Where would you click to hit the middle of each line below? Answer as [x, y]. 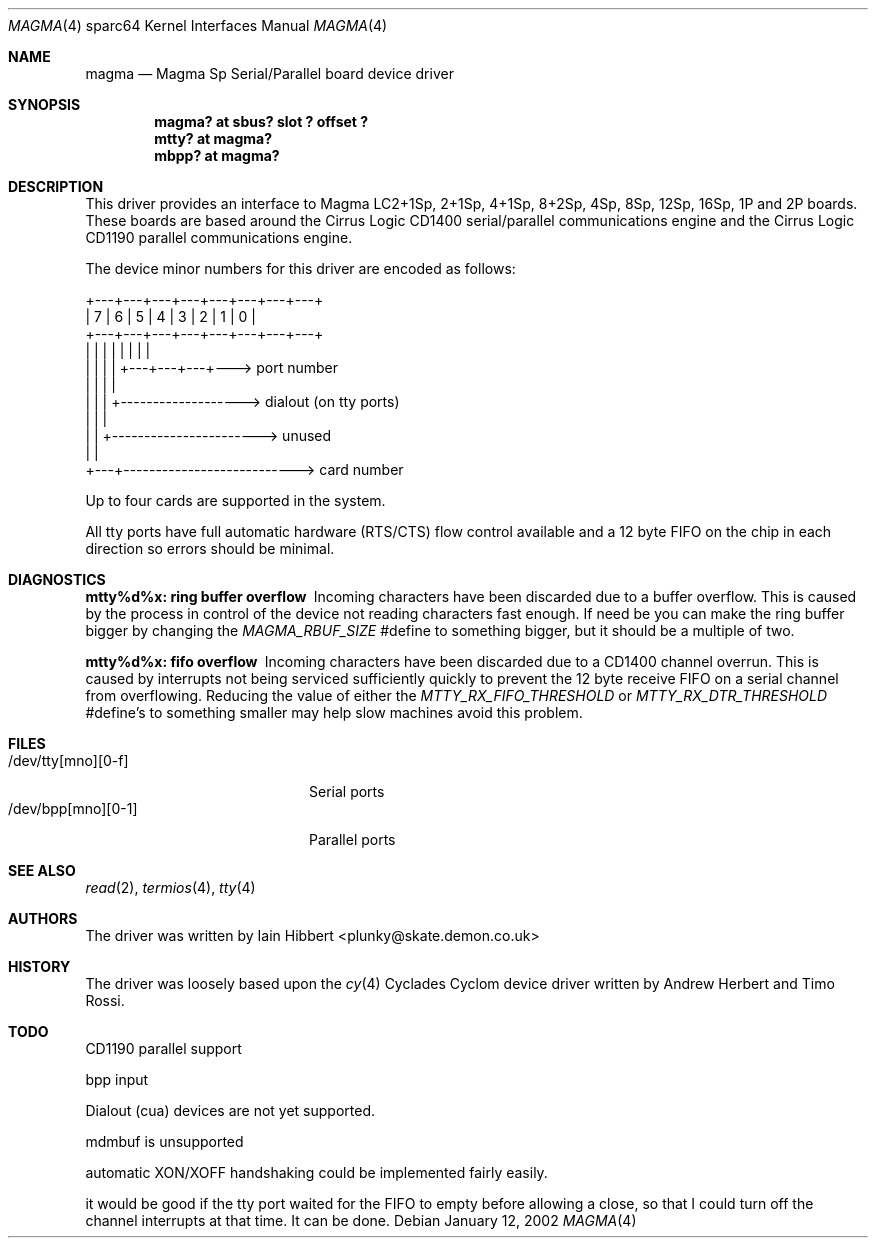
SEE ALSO [42, 870]
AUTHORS [43, 918]
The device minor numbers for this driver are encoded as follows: [300, 268]
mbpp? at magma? [217, 155]
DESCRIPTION [56, 186]
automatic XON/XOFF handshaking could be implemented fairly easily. [316, 1172]
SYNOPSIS [44, 104]
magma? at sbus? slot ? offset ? [261, 121]
